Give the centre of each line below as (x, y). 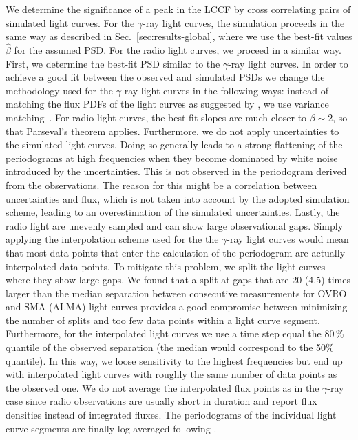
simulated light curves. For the (70, 22)
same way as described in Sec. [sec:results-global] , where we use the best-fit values (179, 36)
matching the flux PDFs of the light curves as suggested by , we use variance (167, 104)
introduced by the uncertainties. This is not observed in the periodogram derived (176, 171)
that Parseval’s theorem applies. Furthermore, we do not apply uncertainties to (172, 131)
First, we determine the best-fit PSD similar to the (113, 63)
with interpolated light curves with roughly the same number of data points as (171, 374)
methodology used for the (60, 90)
